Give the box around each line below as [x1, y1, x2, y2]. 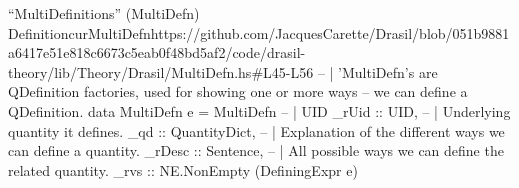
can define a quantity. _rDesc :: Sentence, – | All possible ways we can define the [8, 140, 504, 161]
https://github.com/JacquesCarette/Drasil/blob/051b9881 [150, 22, 510, 43]
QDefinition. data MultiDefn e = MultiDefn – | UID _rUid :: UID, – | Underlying [8, 100, 511, 121]
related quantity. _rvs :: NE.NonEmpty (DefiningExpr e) [8, 159, 358, 180]
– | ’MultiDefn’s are [317, 61, 438, 82]
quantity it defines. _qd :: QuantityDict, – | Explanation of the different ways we [8, 120, 505, 141]
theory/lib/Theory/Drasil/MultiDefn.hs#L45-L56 [8, 61, 314, 82]
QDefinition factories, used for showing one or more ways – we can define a [8, 81, 468, 102]
